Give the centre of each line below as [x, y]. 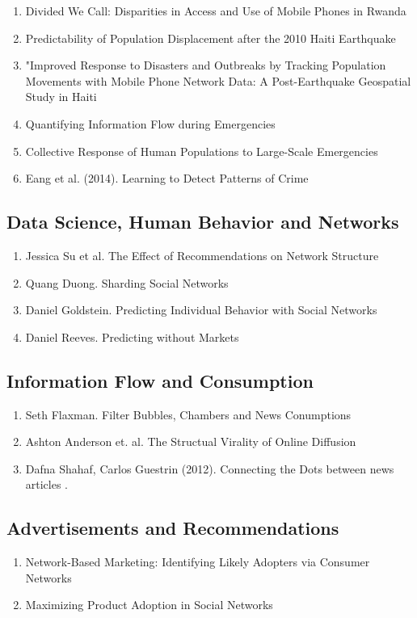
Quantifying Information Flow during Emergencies [150, 123]
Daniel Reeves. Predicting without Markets [132, 336]
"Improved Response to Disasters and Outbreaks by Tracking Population [206, 65]
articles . [47, 484]
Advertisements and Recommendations [173, 528]
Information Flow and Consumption [160, 380]
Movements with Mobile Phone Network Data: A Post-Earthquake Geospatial [218, 80]
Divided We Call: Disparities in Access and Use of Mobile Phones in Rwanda [216, 11]
